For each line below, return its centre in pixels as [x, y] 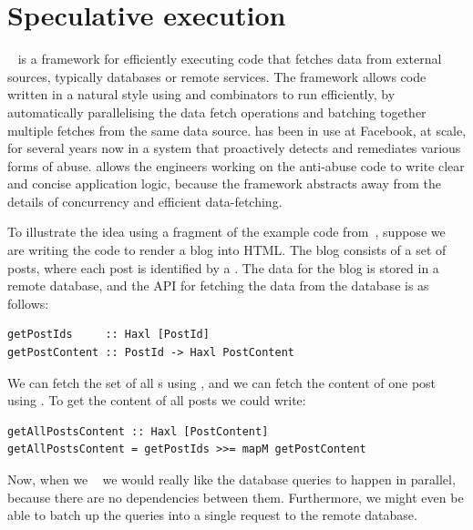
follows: [28, 303]
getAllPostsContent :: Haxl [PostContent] [138, 431]
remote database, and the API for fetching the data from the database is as [218, 285]
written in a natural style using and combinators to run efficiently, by [201, 94]
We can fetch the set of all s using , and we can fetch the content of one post [222, 382]
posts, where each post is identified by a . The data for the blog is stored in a [223, 267]
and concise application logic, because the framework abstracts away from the [225, 183]
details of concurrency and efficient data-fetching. [145, 201]
